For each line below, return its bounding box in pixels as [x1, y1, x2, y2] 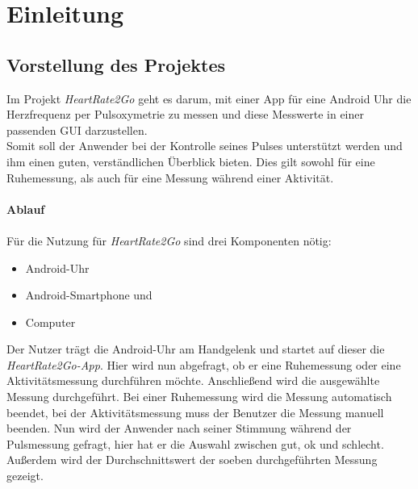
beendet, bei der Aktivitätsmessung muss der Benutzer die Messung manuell [6, 403, 384, 420]
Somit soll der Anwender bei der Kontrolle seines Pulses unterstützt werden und [6, 137, 403, 154]
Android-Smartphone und [25, 286, 153, 303]
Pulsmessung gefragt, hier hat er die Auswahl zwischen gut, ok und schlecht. [6, 435, 384, 452]
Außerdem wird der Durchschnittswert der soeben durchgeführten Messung [6, 451, 378, 468]
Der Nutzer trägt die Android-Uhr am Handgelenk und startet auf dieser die [6, 341, 385, 357]
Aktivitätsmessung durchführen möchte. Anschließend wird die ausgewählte [6, 372, 380, 389]
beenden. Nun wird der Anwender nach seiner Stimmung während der [6, 420, 352, 437]
